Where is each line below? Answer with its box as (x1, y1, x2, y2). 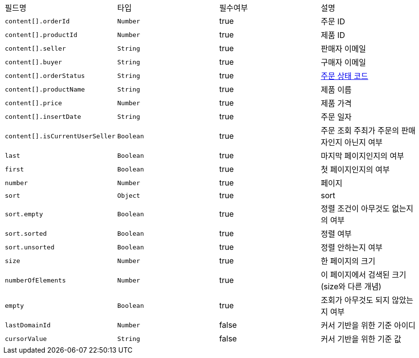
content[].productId (5, 31, 77, 38)
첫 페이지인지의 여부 (321, 165, 390, 174)
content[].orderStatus (5, 72, 85, 79)
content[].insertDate (5, 113, 81, 120)
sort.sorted (5, 229, 47, 237)
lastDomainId (5, 321, 51, 329)
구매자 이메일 (321, 57, 366, 67)
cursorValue (5, 335, 47, 342)
